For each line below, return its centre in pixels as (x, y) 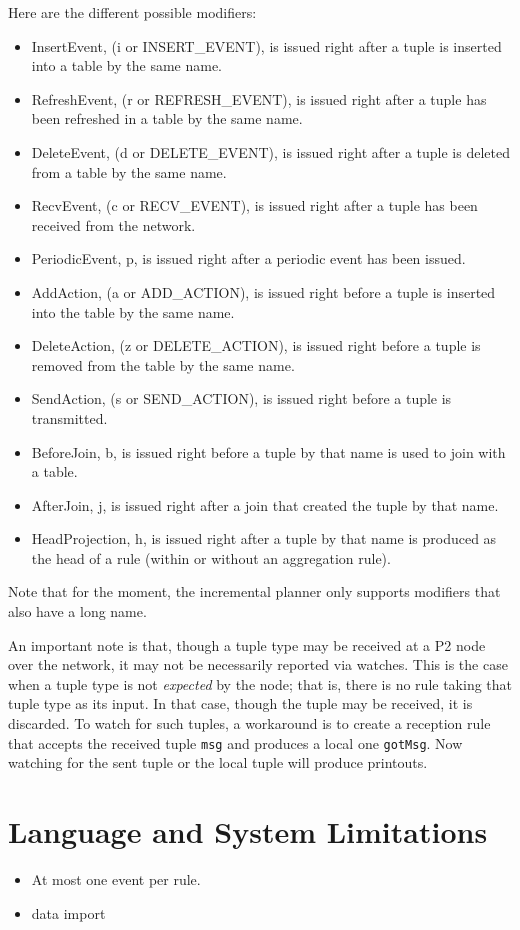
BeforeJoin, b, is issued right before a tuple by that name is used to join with (268, 451)
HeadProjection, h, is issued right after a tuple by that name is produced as (264, 538)
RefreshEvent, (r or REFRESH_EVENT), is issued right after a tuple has (259, 98)
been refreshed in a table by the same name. (167, 118)
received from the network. (113, 224)
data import (68, 912)
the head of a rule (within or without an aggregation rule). (211, 557)
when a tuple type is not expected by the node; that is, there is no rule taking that (260, 683)
